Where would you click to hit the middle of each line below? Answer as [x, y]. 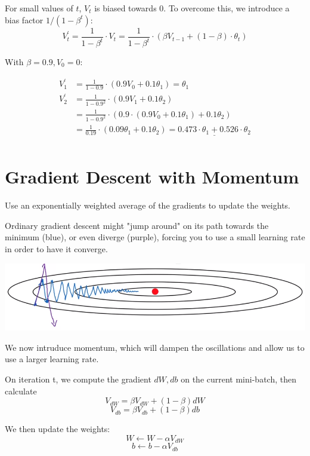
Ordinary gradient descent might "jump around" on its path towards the [137, 225]
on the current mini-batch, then [238, 379]
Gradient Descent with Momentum [152, 177]
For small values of [39, 8]
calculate [21, 391]
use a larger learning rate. [52, 359]
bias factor [24, 19]
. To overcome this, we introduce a [227, 8]
